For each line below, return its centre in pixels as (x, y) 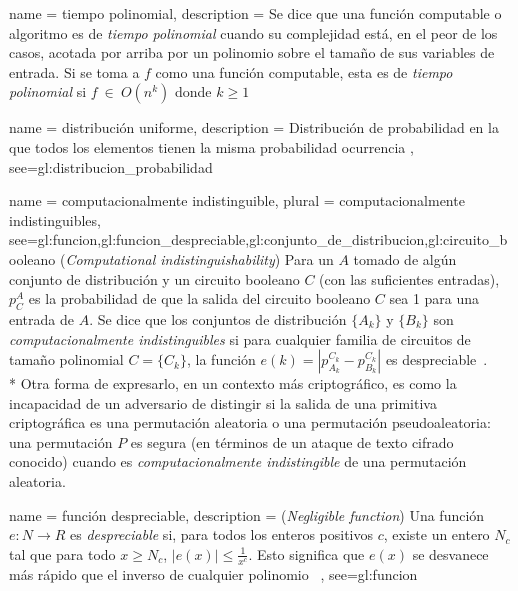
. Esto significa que (306, 553)
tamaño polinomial (66, 359)
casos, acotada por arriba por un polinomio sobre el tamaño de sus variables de (252, 52)
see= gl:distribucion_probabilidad (111, 166)
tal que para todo (62, 553)
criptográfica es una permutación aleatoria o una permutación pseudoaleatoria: (250, 422)
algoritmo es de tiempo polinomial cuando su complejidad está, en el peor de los (253, 32)
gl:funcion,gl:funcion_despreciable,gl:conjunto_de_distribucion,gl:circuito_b (272, 239)
